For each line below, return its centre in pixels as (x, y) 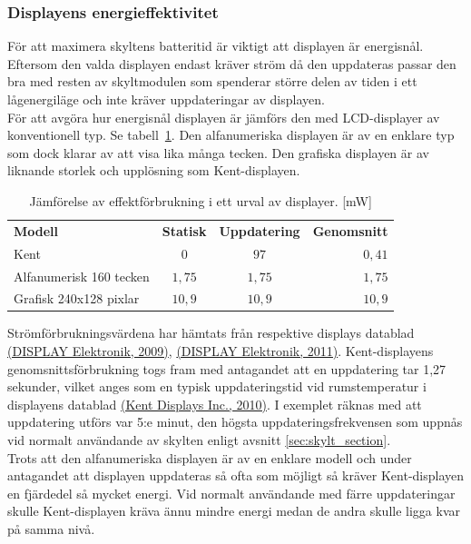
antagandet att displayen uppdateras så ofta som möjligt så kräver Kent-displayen (236, 475)
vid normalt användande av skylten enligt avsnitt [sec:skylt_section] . (199, 440)
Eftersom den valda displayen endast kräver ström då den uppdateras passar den (232, 63)
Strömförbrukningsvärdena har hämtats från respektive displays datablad (211, 333)
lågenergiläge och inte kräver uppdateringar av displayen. (166, 99)
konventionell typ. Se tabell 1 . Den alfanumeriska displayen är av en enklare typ (231, 135)
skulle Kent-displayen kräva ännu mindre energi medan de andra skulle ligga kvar (234, 511)
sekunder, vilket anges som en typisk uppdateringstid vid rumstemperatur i (217, 386)
